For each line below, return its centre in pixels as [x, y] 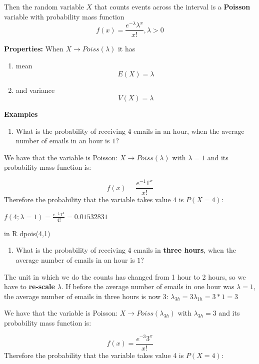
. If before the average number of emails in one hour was [148, 286]
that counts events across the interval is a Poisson [172, 6]
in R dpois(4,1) [27, 233]
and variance [35, 90]
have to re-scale [29, 286]
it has [126, 49]
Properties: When [34, 49]
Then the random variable [44, 6]
